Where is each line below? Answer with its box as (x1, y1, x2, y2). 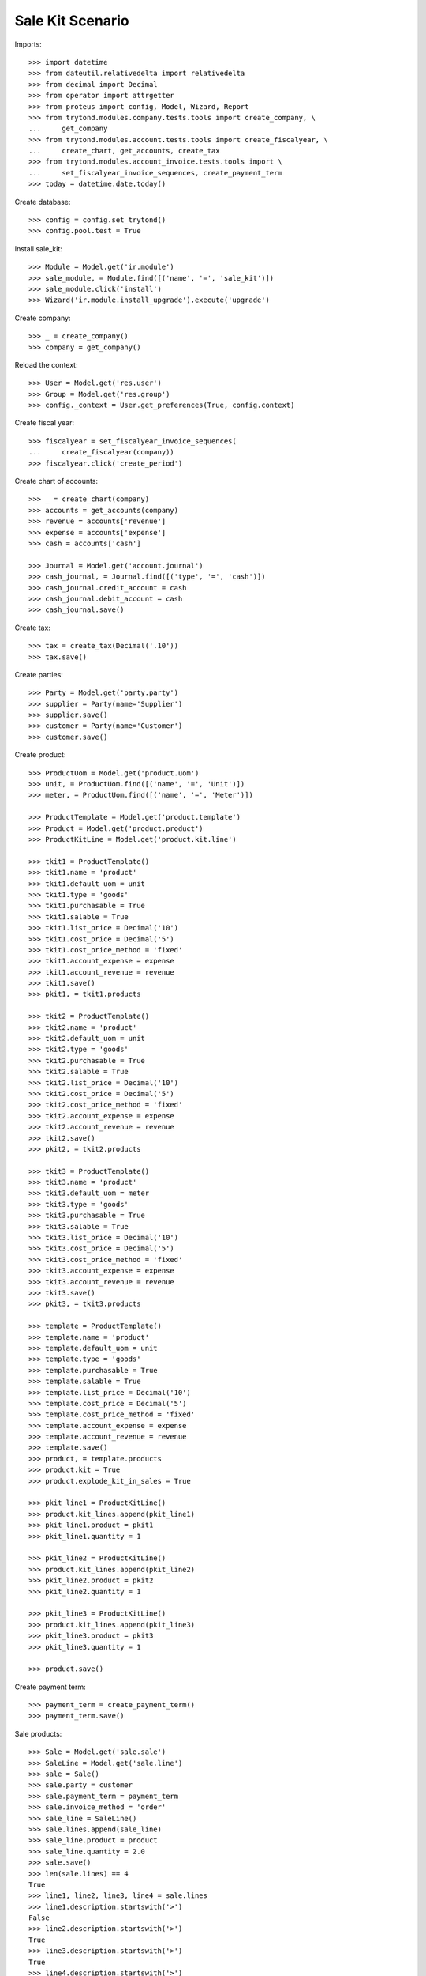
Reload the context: (14, 360, 78, 369)
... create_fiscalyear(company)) (28, 447, 175, 457)
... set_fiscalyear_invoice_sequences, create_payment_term (28, 168, 283, 177)
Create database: (14, 197, 71, 206)
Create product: (14, 750, 66, 760)
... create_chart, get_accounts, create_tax (28, 146, 220, 156)
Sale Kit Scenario (14, 12, 129, 29)
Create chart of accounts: (14, 477, 99, 486)
